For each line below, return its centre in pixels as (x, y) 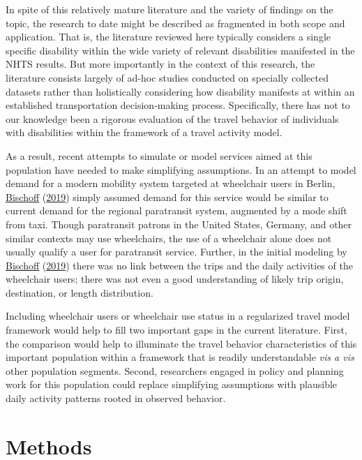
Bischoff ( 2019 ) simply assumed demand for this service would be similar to (167, 196)
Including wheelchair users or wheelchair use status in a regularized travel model (178, 316)
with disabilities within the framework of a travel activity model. (144, 132)
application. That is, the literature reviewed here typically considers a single (168, 37)
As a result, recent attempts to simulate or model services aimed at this (159, 155)
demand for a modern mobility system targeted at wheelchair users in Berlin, (171, 183)
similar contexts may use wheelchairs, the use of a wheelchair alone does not (169, 238)
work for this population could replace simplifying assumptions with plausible (172, 384)
